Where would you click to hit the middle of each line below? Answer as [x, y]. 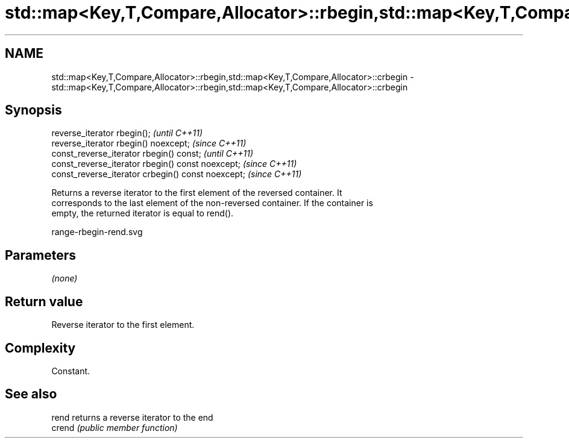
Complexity [40, 348]
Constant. [71, 371]
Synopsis [33, 110]
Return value [44, 301]
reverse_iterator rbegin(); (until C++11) [127, 133]
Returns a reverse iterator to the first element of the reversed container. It [197, 193]
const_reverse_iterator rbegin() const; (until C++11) [152, 154]
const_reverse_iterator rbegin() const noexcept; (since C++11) [174, 164]
